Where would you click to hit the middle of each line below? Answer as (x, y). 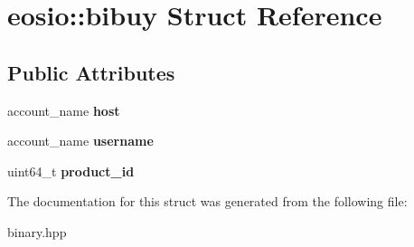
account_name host (64, 110)
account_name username (80, 141)
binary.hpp (37, 231)
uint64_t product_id (71, 171)
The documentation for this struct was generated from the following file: (207, 201)
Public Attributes (91, 72)
